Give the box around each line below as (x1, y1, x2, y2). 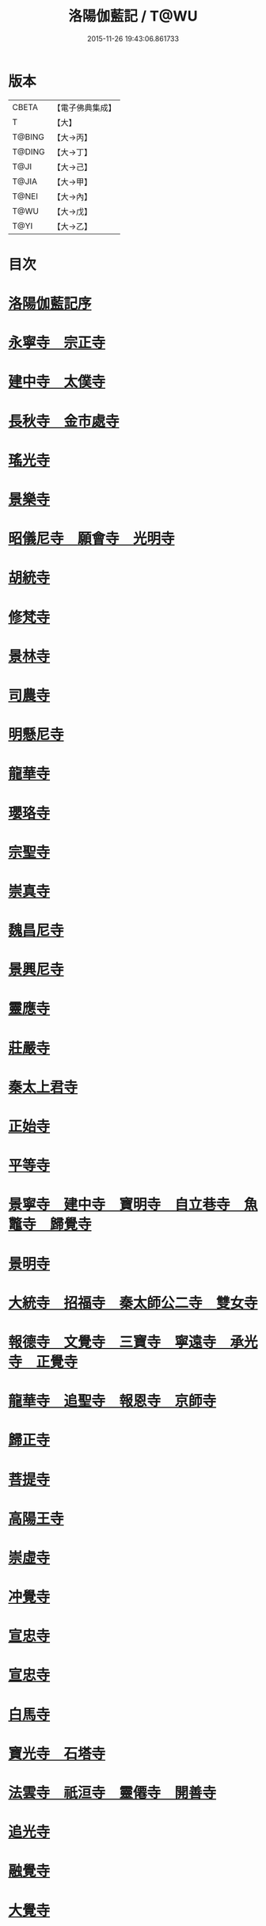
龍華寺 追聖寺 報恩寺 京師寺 (8, 1392, 217, 1410)
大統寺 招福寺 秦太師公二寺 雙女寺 (8, 1293, 259, 1312)
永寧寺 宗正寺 (8, 334, 106, 352)
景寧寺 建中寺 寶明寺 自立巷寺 (8, 1196, 231, 1214)
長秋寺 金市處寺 (8, 412, 120, 430)
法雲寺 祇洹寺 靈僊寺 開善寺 (8, 1784, 217, 1802)
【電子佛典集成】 (52, 102, 116, 113)
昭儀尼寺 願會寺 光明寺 (8, 530, 176, 548)
